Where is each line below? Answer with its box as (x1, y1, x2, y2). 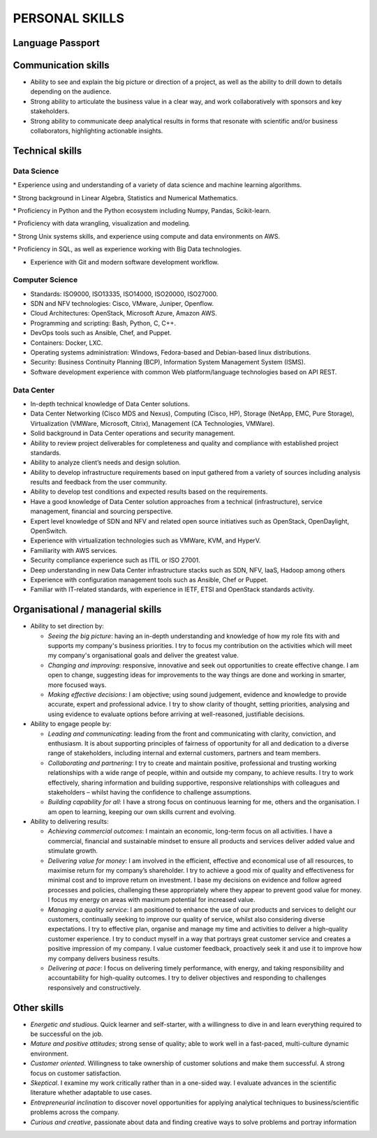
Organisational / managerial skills (13, 604, 162, 616)
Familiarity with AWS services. (30, 546, 118, 554)
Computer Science (13, 275, 78, 285)
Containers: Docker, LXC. (30, 339, 103, 347)
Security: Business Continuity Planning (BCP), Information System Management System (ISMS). (30, 358, 306, 367)
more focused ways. (47, 681, 107, 689)
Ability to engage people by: (30, 720, 112, 728)
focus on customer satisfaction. (30, 1069, 121, 1077)
